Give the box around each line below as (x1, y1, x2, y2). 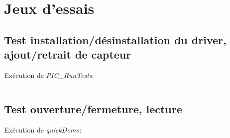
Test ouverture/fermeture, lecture (4, 101, 182, 116)
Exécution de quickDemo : (4, 124, 82, 135)
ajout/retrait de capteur (4, 47, 131, 62)
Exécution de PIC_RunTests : (4, 69, 94, 80)
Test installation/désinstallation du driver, (4, 32, 227, 47)
